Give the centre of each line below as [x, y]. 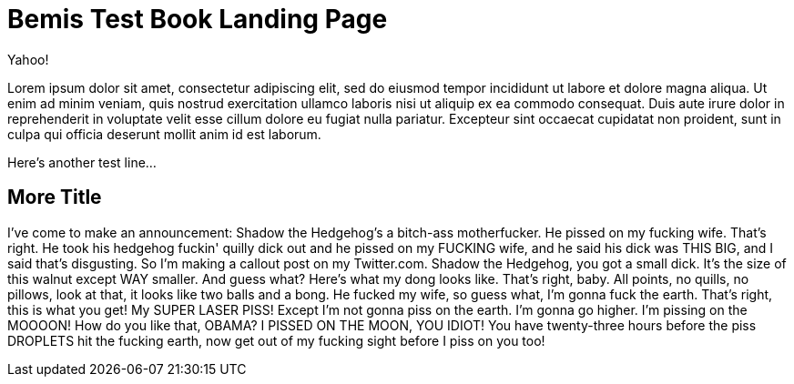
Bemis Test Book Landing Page [198, 19]
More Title [55, 197]
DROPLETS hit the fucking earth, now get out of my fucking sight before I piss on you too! [276, 340]
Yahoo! [28, 59]
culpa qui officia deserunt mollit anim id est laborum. [164, 134]
